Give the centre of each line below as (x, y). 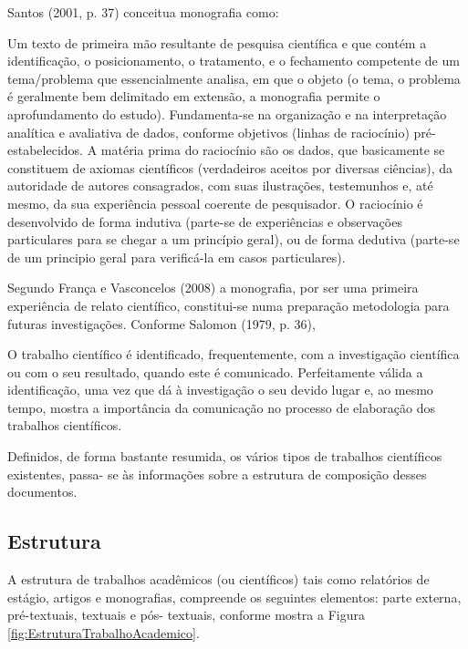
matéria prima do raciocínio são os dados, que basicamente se (273, 150)
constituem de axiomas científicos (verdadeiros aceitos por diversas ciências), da (230, 167)
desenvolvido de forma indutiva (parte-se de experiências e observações (205, 221)
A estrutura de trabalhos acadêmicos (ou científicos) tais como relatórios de (218, 579)
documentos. (42, 492)
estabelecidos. (45, 150)
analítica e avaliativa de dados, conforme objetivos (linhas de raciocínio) (208, 132)
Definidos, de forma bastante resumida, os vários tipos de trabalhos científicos (225, 456)
